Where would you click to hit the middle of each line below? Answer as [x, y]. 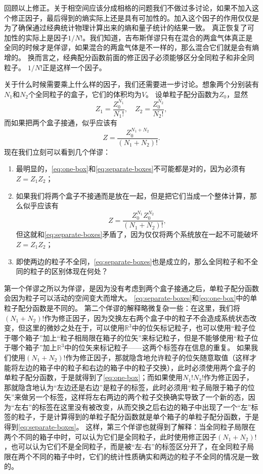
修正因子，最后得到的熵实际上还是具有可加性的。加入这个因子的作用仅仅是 [135, 17]
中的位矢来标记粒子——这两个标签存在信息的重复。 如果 [158, 347]
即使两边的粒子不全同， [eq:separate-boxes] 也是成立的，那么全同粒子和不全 [137, 261]
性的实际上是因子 [39, 37]
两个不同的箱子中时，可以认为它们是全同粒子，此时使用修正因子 [110, 436]
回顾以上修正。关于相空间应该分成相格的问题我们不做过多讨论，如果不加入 [128, 8]
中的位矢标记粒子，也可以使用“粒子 [190, 328]
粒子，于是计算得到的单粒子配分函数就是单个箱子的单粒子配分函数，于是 [138, 417]
